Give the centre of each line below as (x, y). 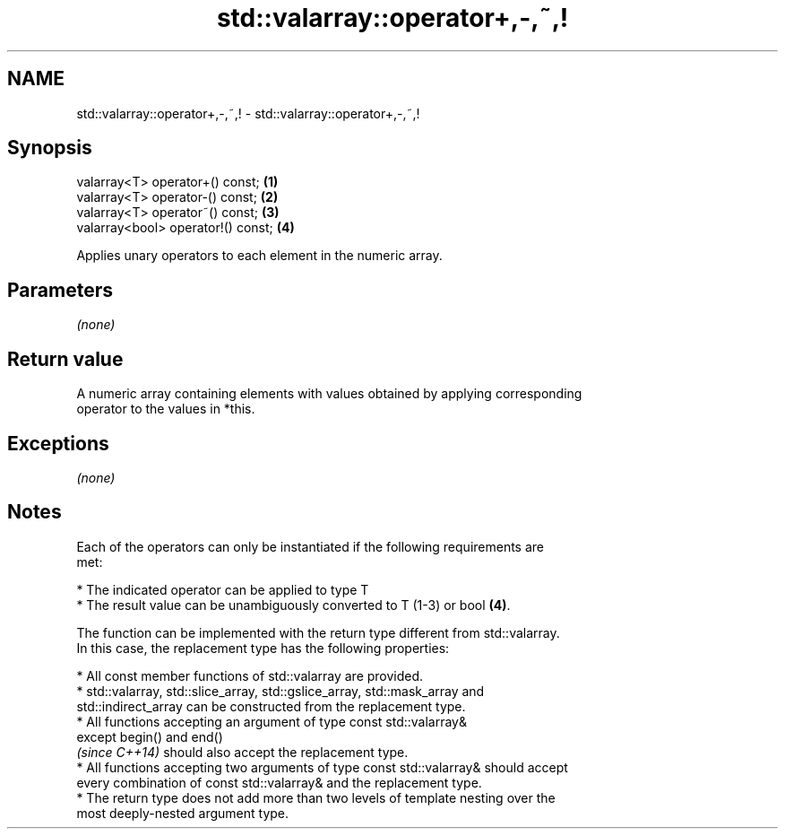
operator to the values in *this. (166, 409)
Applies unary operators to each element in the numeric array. (259, 256)
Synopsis (50, 148)
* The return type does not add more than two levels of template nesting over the (316, 797)
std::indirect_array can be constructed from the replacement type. (271, 706)
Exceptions (58, 443)
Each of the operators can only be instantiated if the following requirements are (311, 546)
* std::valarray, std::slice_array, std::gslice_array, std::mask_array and (280, 691)
